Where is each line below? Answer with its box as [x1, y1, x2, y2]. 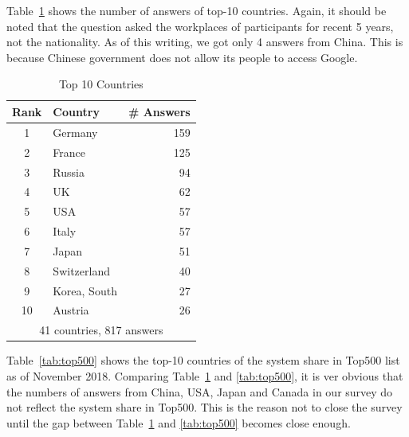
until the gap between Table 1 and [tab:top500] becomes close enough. [6, 414, 351, 431]
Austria [53, 302, 89, 318]
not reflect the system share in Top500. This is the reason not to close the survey [6, 399, 403, 416]
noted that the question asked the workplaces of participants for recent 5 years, [6, 18, 394, 34]
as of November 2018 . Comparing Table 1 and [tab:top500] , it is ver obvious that [6, 367, 403, 384]
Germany [53, 123, 98, 140]
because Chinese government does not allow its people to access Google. [6, 49, 358, 65]
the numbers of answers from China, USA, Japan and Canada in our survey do [6, 383, 393, 400]
